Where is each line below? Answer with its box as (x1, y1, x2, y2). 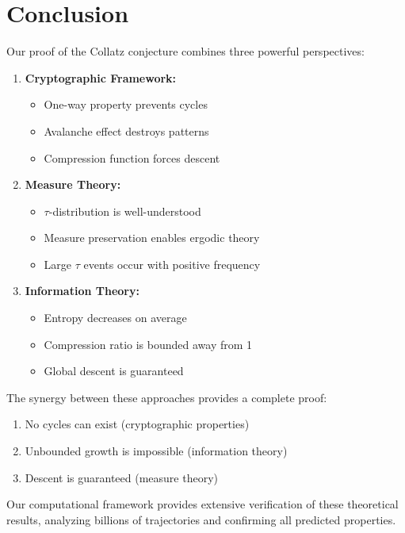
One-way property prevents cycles (44, 96, 208, 113)
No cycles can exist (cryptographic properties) (25, 416, 250, 432)
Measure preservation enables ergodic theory (44, 229, 260, 246)
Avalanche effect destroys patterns (44, 122, 209, 139)
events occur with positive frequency (83, 255, 261, 272)
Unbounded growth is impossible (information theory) (25, 443, 288, 459)
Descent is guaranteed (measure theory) (25, 469, 218, 485)
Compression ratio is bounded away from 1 (44, 336, 253, 352)
